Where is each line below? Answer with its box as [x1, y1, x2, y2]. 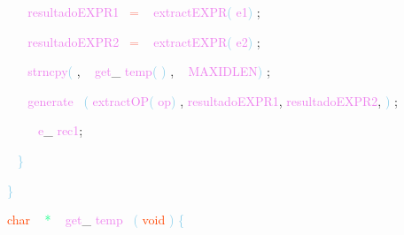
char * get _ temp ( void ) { [7, 210, 185, 229]
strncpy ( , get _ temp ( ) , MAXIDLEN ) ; [27, 62, 270, 80]
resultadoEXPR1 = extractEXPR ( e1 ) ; [27, 3, 260, 20]
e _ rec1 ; [38, 121, 83, 140]
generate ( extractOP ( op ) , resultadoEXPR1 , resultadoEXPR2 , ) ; [27, 91, 398, 110]
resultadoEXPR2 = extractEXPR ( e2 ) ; [27, 32, 260, 50]
